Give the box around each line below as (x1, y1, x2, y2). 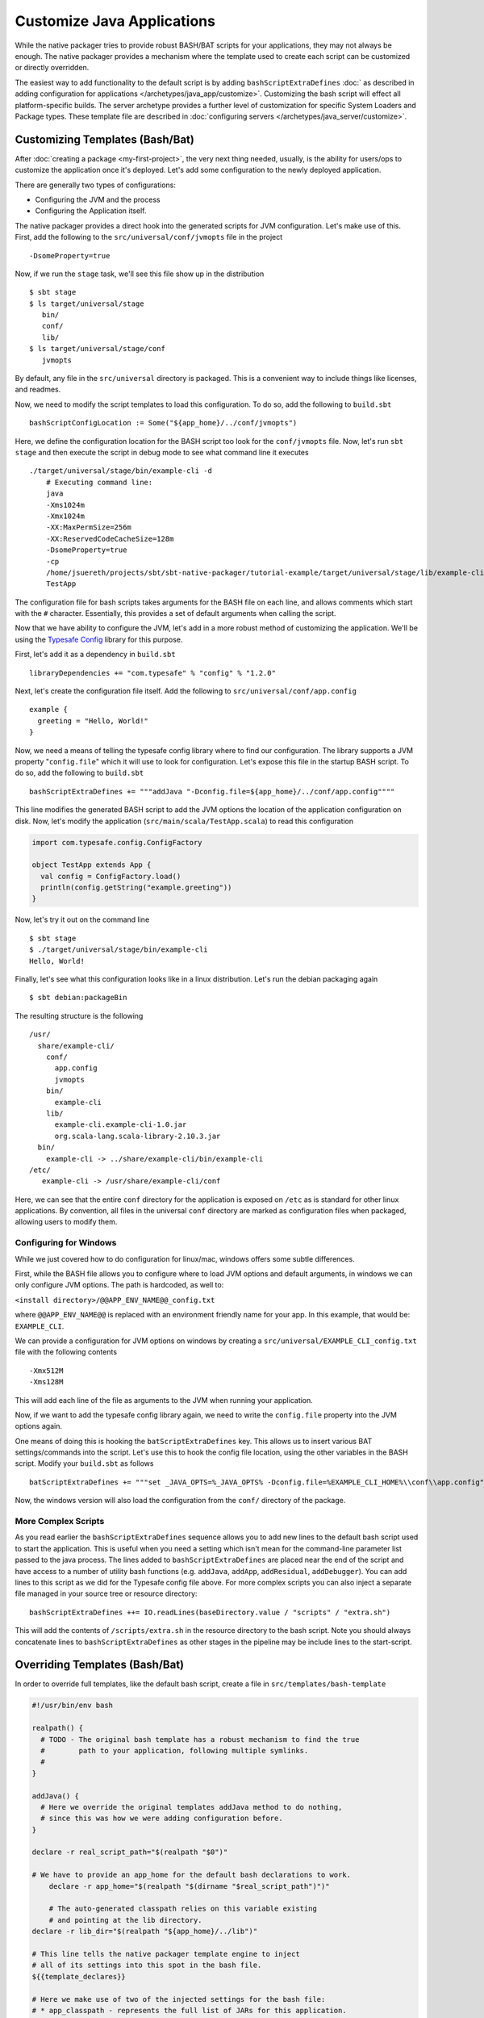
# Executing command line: (45, 477, 153, 487)
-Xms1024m (45, 500, 85, 509)
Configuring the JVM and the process (35, 195, 161, 204)
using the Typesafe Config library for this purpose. (15, 634, 183, 644)
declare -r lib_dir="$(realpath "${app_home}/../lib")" (31, 1927, 258, 1936)
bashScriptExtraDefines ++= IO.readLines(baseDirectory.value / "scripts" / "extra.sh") (29, 1607, 391, 1617)
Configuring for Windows (15, 1237, 117, 1249)
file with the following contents (15, 1347, 117, 1357)
